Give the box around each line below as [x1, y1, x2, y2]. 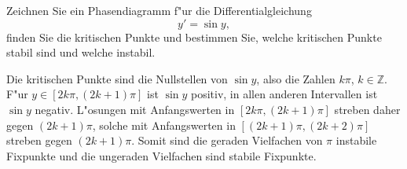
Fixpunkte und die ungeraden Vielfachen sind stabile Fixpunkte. [6, 147, 317, 163]
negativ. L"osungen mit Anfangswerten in [35, 101, 235, 117]
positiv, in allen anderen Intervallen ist [191, 86, 378, 102]
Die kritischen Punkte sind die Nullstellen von [6, 70, 228, 86]
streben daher [334, 101, 401, 117]
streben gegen [6, 132, 72, 149]
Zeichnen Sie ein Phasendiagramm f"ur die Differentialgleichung [6, 2, 312, 18]
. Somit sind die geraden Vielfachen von [131, 132, 323, 149]
